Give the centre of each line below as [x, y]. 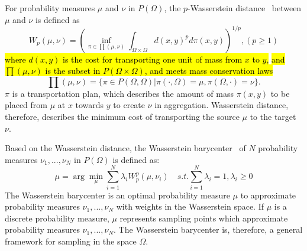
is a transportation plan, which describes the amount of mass [123, 93]
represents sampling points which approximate [204, 218]
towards [90, 105]
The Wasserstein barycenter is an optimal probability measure [117, 195]
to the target [273, 117]
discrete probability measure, [57, 218]
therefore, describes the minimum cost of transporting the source [122, 117]
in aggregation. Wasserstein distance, [222, 105]
